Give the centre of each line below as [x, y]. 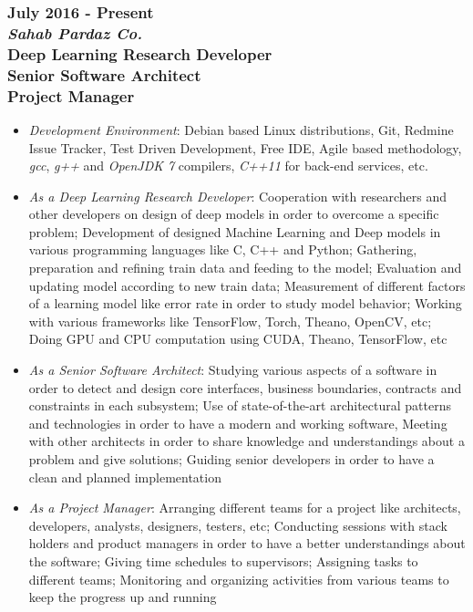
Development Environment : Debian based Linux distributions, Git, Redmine [241, 129]
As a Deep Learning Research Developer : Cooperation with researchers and [237, 196]
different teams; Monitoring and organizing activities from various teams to [239, 579]
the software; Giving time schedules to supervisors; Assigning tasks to [223, 560]
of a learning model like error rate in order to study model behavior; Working [245, 303]
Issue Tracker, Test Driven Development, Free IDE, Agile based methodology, [245, 147]
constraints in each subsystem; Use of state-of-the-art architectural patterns [240, 405]
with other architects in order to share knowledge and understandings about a [247, 441]
